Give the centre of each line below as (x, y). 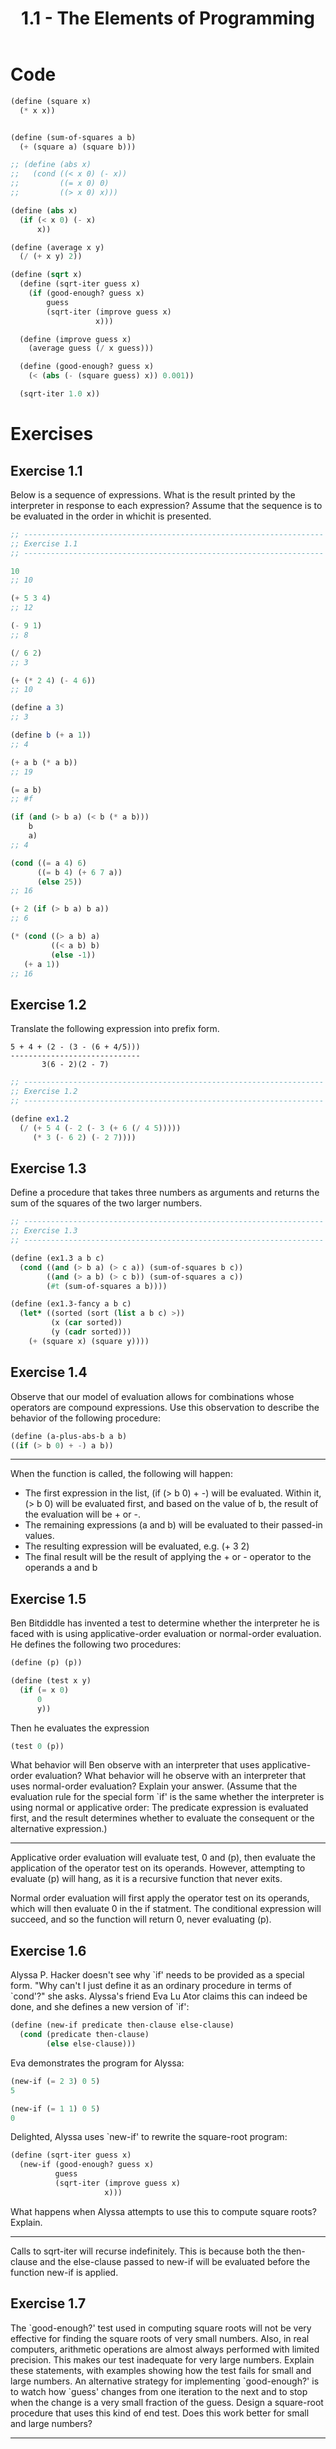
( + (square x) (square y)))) (89, 1341)
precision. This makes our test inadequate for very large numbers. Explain (162, 2359)
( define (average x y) (57, 247)
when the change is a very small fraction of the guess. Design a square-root (167, 2402)
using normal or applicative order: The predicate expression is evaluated (159, 1808)
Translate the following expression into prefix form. (115, 1029)
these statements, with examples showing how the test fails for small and (161, 2370)
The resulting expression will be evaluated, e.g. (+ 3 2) (137, 1546)
